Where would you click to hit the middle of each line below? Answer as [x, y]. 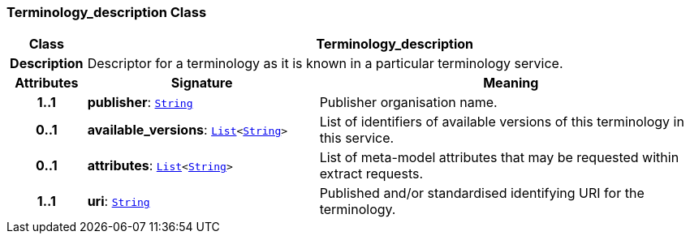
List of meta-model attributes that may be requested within [499, 158]
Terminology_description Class [107, 12]
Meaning [511, 83]
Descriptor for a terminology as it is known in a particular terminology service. [325, 64]
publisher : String [140, 103]
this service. [357, 138]
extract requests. [371, 174]
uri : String [119, 201]
